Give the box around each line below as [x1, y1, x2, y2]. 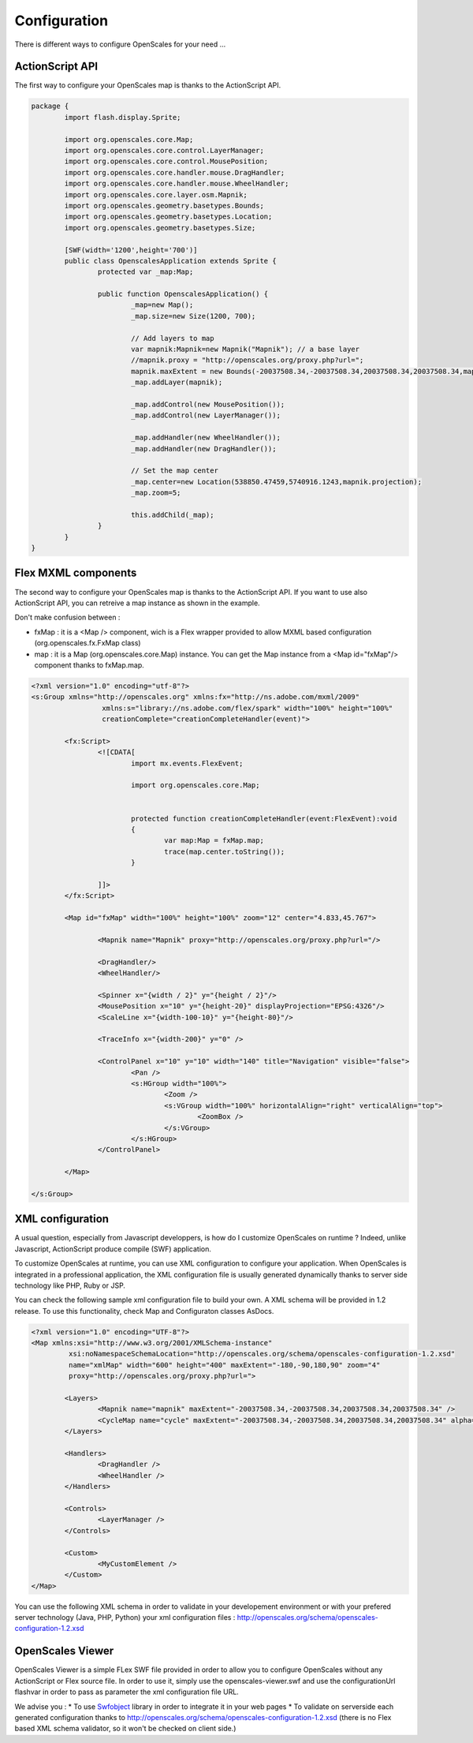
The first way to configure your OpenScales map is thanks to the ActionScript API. [14, 80, 281, 90]
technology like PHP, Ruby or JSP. [14, 1281, 126, 1290]
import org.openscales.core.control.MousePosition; [64, 157, 269, 166]
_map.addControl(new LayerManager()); [130, 411, 281, 420]
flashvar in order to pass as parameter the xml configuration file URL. [14, 1687, 240, 1696]
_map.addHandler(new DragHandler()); [130, 444, 277, 453]
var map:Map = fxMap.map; [164, 836, 264, 845]
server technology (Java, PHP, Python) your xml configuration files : [14, 1613, 236, 1622]
